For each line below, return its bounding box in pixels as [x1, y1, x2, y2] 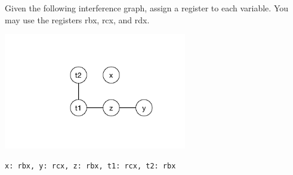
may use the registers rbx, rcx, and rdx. [5, 13, 150, 26]
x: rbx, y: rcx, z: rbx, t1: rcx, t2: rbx [5, 161, 176, 170]
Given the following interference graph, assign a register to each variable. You [5, 2, 289, 14]
